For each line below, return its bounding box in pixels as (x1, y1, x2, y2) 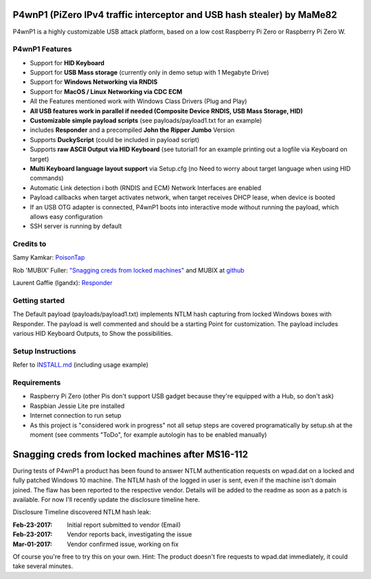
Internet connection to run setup (30, 411, 122, 420)
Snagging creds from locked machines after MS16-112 (12, 449, 249, 460)
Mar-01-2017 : (12, 540, 53, 548)
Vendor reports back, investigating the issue (67, 530, 192, 538)
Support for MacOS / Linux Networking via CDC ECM (30, 87, 183, 95)
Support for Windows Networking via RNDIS (30, 78, 158, 86)
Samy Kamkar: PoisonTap (12, 253, 85, 262)
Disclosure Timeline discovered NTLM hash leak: (12, 508, 151, 516)
